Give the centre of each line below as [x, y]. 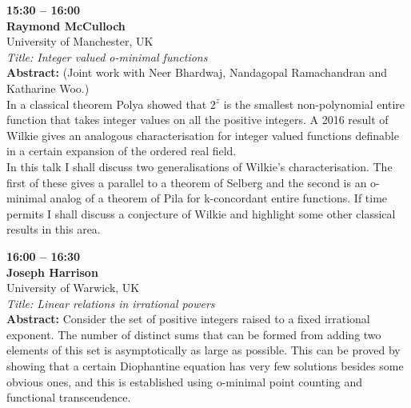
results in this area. [54, 229]
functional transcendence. [69, 397]
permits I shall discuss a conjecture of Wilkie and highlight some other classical [201, 213]
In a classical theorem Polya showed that [107, 104]
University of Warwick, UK [73, 288]
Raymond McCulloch [66, 25]
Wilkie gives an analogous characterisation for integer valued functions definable [203, 135]
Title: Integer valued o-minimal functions [107, 56]
